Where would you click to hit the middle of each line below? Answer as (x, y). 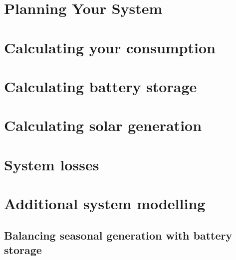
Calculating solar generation (103, 125)
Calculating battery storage (101, 86)
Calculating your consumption (110, 47)
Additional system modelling (105, 203)
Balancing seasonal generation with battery (118, 235)
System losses (52, 164)
